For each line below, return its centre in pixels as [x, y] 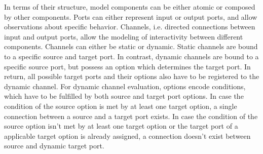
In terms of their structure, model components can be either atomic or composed [130, 7]
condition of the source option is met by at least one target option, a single [121, 106]
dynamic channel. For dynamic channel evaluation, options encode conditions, [125, 86]
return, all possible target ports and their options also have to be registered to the [132, 76]
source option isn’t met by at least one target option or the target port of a [121, 126]
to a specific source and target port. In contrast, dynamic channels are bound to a [131, 56]
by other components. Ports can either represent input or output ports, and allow [131, 16]
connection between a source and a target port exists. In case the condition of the [131, 116]
